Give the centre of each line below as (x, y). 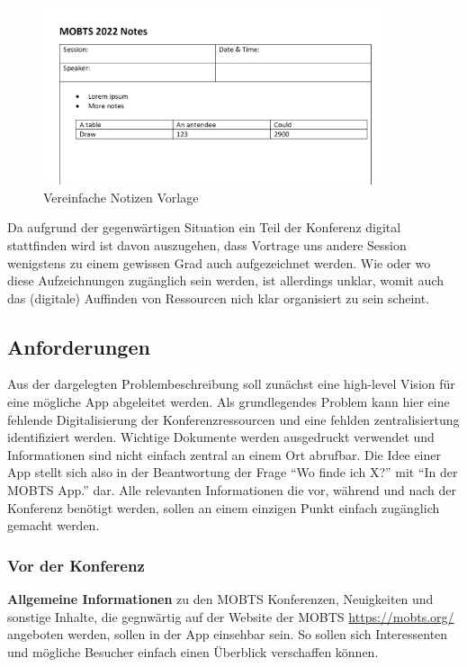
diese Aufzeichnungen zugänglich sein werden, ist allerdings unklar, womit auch (225, 280)
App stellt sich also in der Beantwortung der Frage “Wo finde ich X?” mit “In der (233, 472)
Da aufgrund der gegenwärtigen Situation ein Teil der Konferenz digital (204, 227)
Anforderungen (79, 346)
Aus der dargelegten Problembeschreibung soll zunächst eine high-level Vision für (231, 384)
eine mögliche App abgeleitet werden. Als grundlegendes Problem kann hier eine (229, 402)
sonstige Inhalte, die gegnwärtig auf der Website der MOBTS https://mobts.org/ (231, 616)
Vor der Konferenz (76, 565)
